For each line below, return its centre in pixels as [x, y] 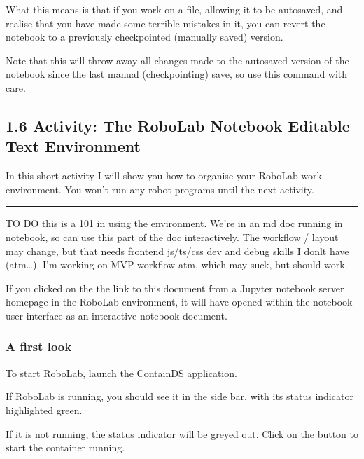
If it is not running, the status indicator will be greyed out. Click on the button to [182, 433]
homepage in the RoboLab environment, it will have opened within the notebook [179, 302]
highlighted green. [44, 410]
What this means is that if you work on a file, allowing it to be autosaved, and [174, 9]
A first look [39, 347]
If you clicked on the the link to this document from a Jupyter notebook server [175, 288]
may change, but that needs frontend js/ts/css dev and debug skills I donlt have [177, 251]
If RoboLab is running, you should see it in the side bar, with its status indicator [180, 396]
